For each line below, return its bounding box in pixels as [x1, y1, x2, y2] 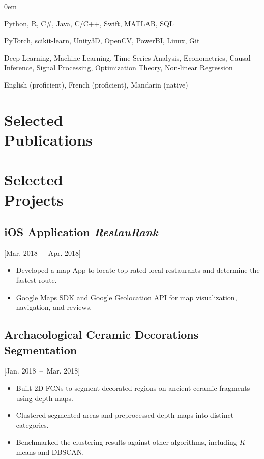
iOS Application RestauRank [4, 224, 158, 240]
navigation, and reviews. [16, 302, 92, 312]
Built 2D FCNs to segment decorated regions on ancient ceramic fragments [16, 383, 250, 393]
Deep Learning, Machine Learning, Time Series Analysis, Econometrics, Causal [4, 52, 251, 63]
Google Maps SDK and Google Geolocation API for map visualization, [16, 292, 237, 302]
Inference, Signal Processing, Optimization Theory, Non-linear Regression [4, 62, 233, 73]
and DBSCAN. [38, 447, 84, 457]
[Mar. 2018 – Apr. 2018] [4, 247, 81, 258]
